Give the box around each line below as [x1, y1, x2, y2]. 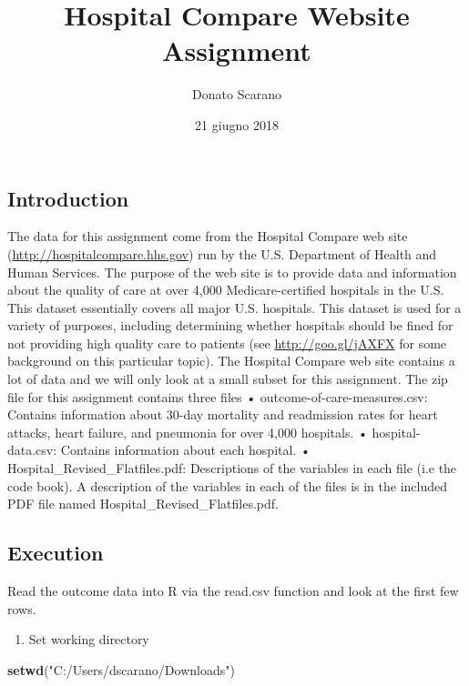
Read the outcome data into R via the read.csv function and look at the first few [7, 581, 459, 600]
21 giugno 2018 [195, 115, 279, 134]
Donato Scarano [192, 85, 281, 104]
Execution [7, 539, 104, 567]
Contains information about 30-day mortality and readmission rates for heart [7, 405, 438, 424]
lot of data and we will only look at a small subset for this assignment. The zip [7, 369, 448, 388]
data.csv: [7, 440, 57, 459]
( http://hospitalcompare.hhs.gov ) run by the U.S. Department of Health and [7, 244, 437, 263]
